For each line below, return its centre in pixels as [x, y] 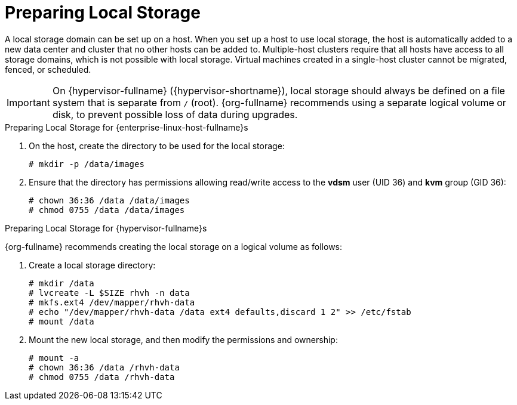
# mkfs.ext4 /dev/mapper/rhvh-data [112, 302]
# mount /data [61, 321]
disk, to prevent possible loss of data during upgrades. [175, 114]
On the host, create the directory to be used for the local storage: [157, 146]
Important [28, 102]
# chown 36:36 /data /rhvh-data [104, 367]
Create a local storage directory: [92, 265]
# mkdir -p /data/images [87, 164]
